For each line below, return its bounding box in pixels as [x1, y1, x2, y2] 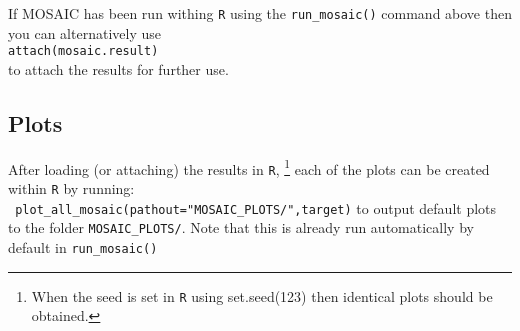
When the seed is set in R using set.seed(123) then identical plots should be [31, 285, 493, 306]
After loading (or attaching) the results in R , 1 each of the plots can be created [8, 155, 490, 179]
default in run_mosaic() [8, 236, 158, 257]
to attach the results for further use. [8, 58, 229, 79]
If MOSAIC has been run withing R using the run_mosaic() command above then [8, 3, 512, 23]
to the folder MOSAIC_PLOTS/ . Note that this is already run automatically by [8, 217, 474, 238]
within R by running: [8, 178, 135, 199]
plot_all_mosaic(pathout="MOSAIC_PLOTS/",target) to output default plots [15, 197, 497, 218]
